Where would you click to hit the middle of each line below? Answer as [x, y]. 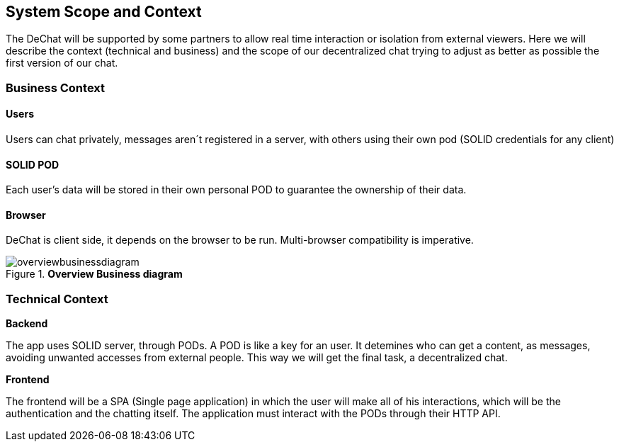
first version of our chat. [62, 63]
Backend [27, 324]
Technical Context [57, 299]
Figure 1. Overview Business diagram [94, 274]
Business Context [56, 87]
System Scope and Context [104, 12]
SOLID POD [33, 164]
